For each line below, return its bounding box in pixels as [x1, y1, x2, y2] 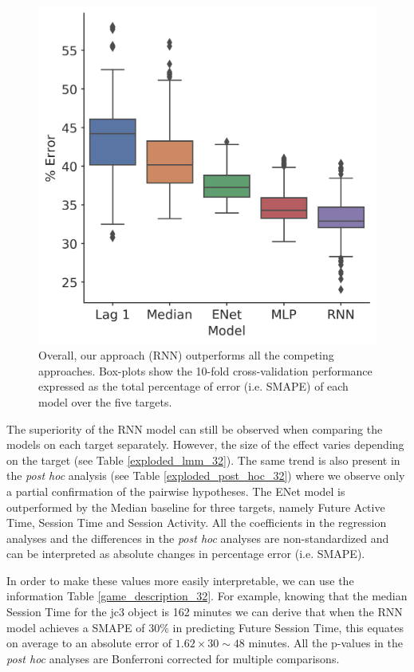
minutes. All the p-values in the [248, 635, 403, 651]
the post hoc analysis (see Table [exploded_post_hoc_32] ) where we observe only [6, 467, 405, 484]
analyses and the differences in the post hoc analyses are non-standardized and [6, 529, 389, 546]
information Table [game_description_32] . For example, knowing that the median [6, 588, 408, 604]
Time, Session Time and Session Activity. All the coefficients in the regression [6, 514, 387, 531]
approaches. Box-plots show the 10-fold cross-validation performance [38, 362, 373, 379]
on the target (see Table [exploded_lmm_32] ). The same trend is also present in [6, 451, 400, 468]
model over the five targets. [38, 393, 172, 410]
